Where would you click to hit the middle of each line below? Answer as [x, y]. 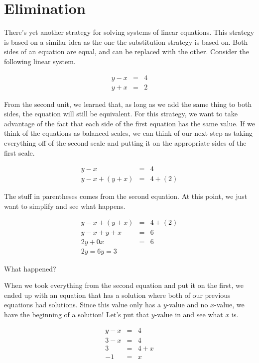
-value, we [229, 305]
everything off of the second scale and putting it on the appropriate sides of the [125, 142]
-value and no [187, 305]
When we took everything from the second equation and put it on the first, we [124, 285]
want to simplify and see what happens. [65, 206]
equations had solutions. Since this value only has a [83, 305]
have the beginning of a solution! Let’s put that [76, 314]
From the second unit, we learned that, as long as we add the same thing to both [128, 104]
